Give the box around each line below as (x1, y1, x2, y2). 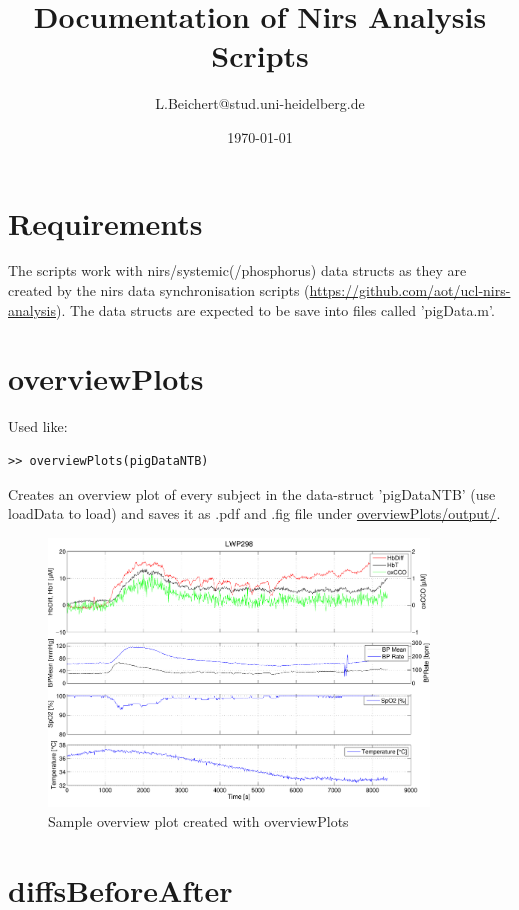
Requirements (8, 202, 203, 243)
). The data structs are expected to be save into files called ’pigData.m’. (56, 299, 495, 320)
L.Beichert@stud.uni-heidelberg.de (155, 93, 365, 114)
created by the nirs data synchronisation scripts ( (8, 280, 310, 301)
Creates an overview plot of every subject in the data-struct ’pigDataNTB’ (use (8, 483, 496, 504)
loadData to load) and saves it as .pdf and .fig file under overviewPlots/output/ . (8, 503, 501, 524)
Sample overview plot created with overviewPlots (48, 811, 349, 831)
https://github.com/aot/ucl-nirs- (309, 280, 511, 301)
